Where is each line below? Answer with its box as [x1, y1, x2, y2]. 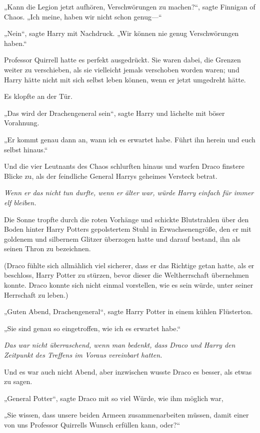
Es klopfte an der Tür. [4, 91, 72, 101]
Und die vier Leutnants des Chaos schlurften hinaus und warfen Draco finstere [4, 161, 244, 171]
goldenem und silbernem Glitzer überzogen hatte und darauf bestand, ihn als [4, 233, 240, 244]
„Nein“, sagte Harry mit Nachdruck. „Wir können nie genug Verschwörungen [4, 28, 239, 38]
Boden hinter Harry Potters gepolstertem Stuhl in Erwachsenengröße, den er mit [4, 224, 251, 234]
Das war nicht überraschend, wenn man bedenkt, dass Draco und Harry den [4, 340, 235, 350]
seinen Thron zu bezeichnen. [4, 243, 91, 254]
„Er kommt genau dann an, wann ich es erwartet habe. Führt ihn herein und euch [4, 134, 255, 144]
